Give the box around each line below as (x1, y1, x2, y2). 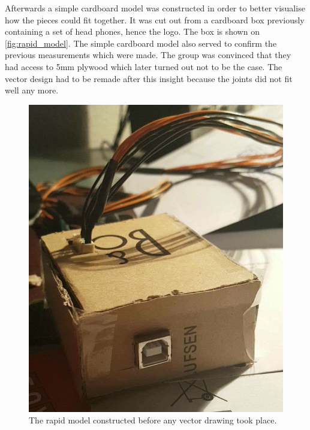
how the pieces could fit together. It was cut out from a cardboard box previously (5, 13, 305, 26)
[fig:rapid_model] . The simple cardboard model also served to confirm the (5, 37, 277, 49)
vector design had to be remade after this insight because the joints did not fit (5, 72, 293, 84)
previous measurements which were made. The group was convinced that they (5, 49, 291, 61)
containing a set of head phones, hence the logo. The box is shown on (5, 25, 260, 38)
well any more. (5, 84, 59, 96)
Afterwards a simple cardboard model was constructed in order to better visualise (5, 2, 305, 14)
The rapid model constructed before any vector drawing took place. (29, 414, 277, 426)
